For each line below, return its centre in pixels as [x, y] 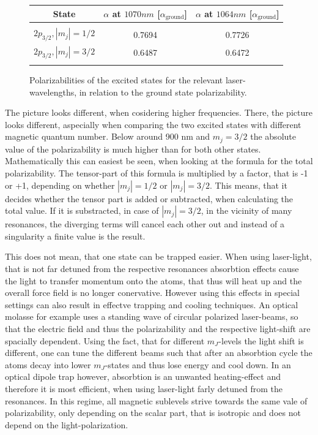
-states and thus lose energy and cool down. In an [198, 364]
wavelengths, [53, 92]
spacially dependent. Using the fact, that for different [105, 340]
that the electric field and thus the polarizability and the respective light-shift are [158, 328]
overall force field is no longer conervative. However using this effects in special [152, 293]
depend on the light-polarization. [67, 424]
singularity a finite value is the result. [75, 236]
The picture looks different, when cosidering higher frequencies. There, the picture [159, 112]
